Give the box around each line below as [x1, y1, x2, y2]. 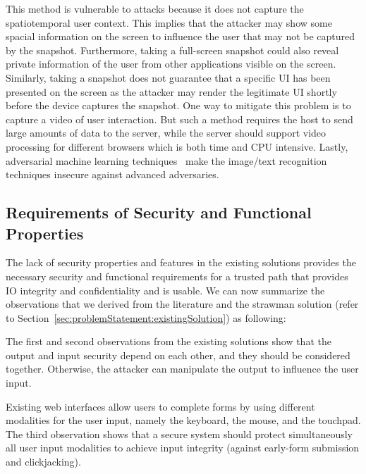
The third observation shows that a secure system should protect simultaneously [6, 426, 353, 441]
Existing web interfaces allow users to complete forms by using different [6, 399, 315, 413]
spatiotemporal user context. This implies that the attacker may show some [6, 15, 332, 30]
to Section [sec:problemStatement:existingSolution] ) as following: [6, 310, 286, 325]
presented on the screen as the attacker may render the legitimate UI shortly [6, 84, 337, 99]
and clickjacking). [6, 454, 81, 469]
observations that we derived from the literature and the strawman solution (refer [6, 297, 359, 311]
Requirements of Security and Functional [6, 201, 312, 223]
